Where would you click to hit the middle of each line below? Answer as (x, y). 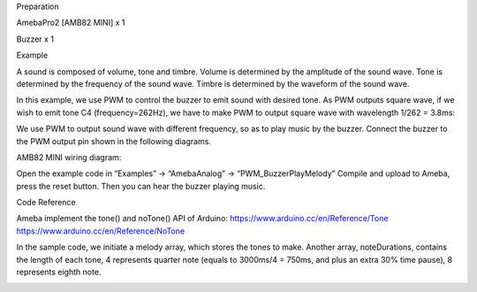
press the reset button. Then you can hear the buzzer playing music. (141, 186)
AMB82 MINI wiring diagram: (69, 157)
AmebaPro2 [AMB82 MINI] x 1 (71, 23)
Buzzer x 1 (35, 39)
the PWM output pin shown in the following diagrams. (114, 141)
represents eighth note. (59, 272)
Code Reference (46, 203)
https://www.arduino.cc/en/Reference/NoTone (101, 231)
